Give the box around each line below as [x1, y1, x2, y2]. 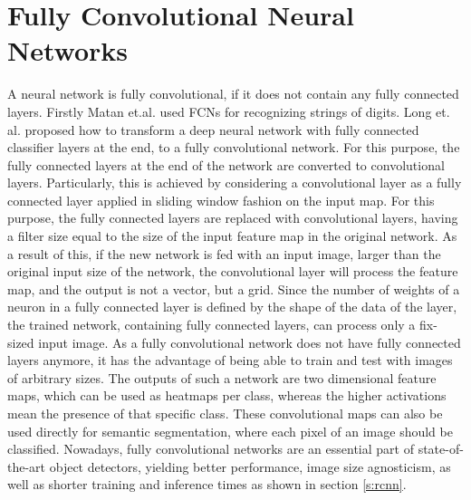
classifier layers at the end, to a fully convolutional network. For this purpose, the [7, 138, 460, 157]
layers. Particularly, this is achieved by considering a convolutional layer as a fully [7, 173, 462, 192]
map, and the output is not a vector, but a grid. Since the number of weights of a [7, 279, 460, 298]
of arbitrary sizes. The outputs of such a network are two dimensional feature [7, 368, 437, 387]
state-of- [418, 439, 464, 458]
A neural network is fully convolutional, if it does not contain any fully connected [7, 84, 459, 103]
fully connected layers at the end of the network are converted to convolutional [7, 155, 445, 174]
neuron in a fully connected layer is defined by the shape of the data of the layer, [7, 297, 457, 316]
